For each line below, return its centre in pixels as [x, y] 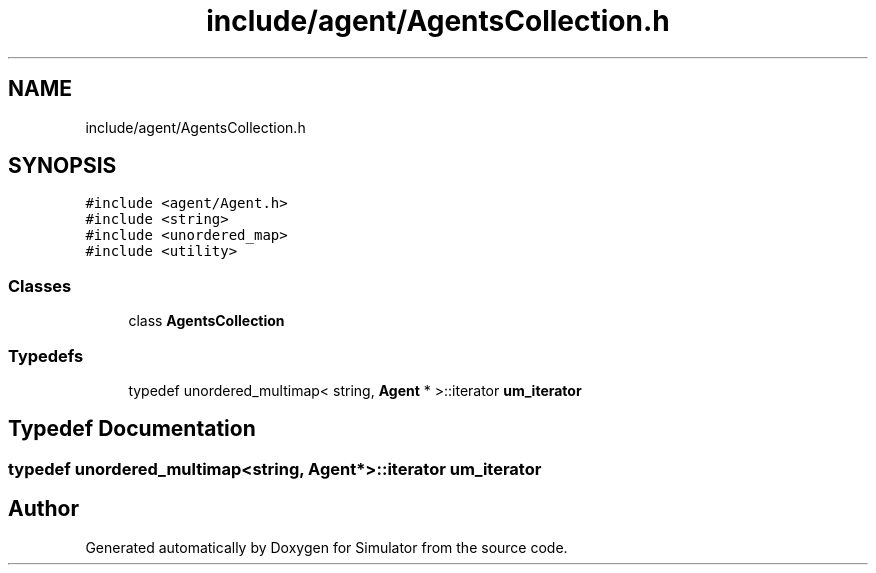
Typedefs [46, 355]
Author [43, 509]
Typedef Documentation [132, 429]
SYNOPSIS [62, 166]
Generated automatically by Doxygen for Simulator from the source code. [326, 547]
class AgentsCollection [206, 321]
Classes [40, 285]
